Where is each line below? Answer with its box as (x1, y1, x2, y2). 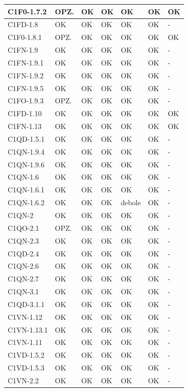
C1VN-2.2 (8, 375, 39, 385)
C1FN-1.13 (8, 121, 42, 132)
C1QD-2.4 (8, 248, 39, 258)
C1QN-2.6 (8, 260, 39, 271)
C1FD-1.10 (8, 108, 42, 119)
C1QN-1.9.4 (8, 146, 44, 157)
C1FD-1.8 (8, 19, 38, 30)
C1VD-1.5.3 (8, 362, 44, 373)
